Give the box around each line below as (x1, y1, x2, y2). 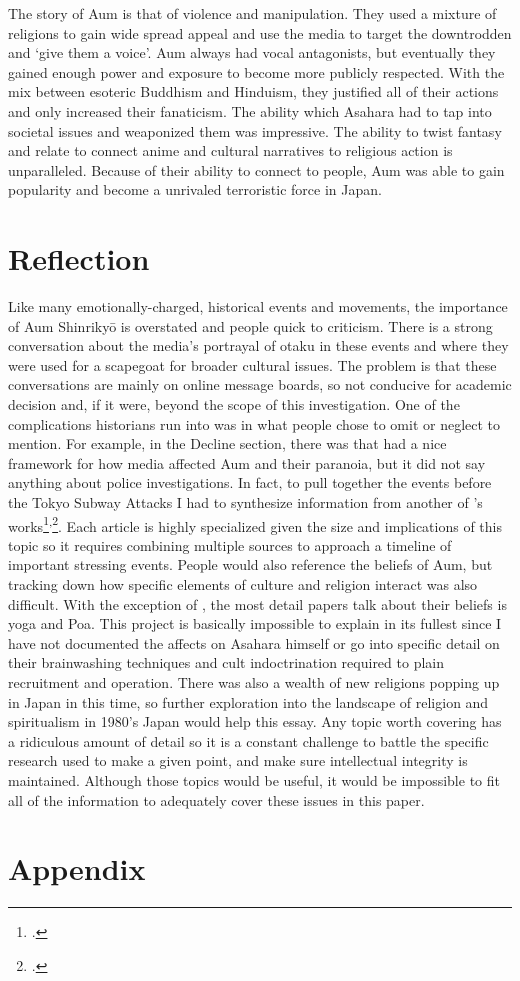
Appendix (8, 848, 146, 889)
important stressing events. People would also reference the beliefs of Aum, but (8, 554, 493, 575)
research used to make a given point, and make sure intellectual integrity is (8, 750, 468, 771)
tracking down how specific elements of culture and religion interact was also (8, 574, 478, 595)
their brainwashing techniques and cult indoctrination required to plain (8, 652, 444, 673)
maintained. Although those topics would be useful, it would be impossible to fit (8, 769, 500, 790)
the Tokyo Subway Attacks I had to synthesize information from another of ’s (8, 492, 483, 512)
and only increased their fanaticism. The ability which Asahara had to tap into (8, 100, 492, 121)
